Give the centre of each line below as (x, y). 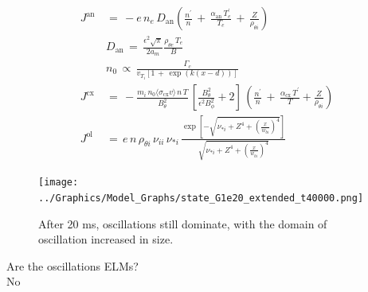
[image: (59, 183)
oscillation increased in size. (106, 239)
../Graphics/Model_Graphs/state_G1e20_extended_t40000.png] (201, 199)
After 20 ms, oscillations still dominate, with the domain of (183, 223)
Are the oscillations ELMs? (72, 265)
